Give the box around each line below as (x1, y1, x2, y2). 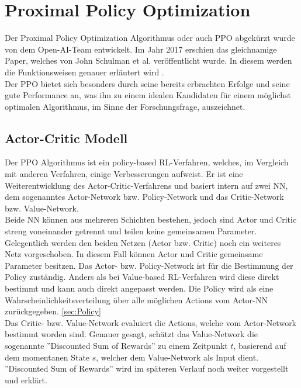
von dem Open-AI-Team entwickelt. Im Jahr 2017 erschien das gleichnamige (5, 43, 277, 55)
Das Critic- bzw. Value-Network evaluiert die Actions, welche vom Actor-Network (5, 316, 297, 328)
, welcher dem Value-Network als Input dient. (96, 351, 259, 363)
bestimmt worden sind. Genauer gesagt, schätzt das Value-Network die (5, 328, 258, 340)
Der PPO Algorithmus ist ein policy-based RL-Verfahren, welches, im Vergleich (5, 156, 289, 168)
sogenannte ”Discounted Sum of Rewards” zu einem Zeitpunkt (5, 339, 228, 351)
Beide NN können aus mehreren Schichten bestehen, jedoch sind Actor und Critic (5, 213, 297, 226)
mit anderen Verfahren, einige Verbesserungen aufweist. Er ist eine (5, 168, 243, 180)
